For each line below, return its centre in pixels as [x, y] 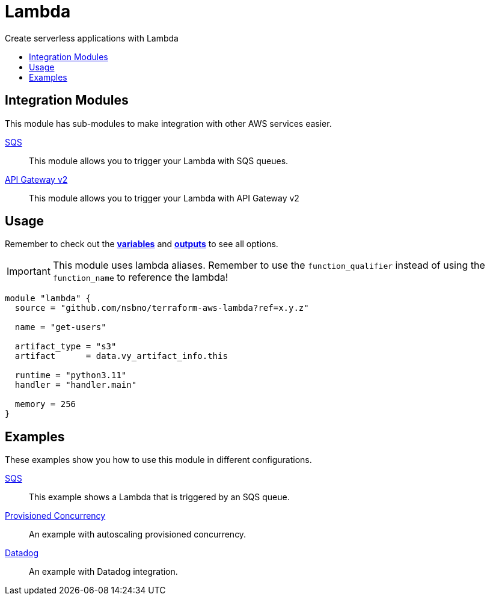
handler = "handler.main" [76, 385]
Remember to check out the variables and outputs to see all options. [142, 244]
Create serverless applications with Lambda [92, 38]
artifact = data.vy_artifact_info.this [121, 356]
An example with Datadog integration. [103, 572]
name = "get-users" [60, 327]
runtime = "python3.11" [71, 375]
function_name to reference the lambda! [140, 277]
